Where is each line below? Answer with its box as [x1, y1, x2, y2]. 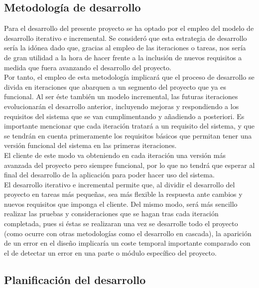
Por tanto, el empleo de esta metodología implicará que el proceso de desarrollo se [4, 72, 255, 82]
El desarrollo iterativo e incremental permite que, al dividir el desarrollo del [4, 179, 235, 189]
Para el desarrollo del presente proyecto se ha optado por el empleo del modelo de [4, 23, 254, 33]
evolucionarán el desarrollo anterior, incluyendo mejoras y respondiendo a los [4, 101, 239, 111]
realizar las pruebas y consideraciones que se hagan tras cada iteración [4, 208, 219, 219]
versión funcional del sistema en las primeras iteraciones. [4, 140, 177, 150]
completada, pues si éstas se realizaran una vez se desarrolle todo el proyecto [4, 218, 238, 229]
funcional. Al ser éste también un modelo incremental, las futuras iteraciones [4, 91, 238, 102]
